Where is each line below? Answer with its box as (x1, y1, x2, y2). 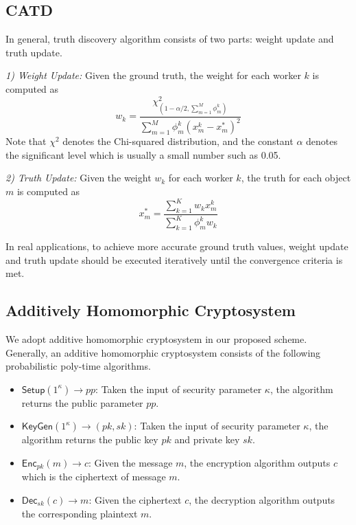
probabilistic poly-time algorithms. (5, 359, 151, 373)
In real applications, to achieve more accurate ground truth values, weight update (5, 239, 348, 254)
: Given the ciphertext (88, 493, 182, 507)
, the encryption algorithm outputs (184, 455, 331, 469)
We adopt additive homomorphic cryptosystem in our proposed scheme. (5, 332, 307, 346)
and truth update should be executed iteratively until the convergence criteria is (5, 252, 343, 267)
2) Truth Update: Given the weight (5, 170, 152, 185)
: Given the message (88, 455, 173, 469)
